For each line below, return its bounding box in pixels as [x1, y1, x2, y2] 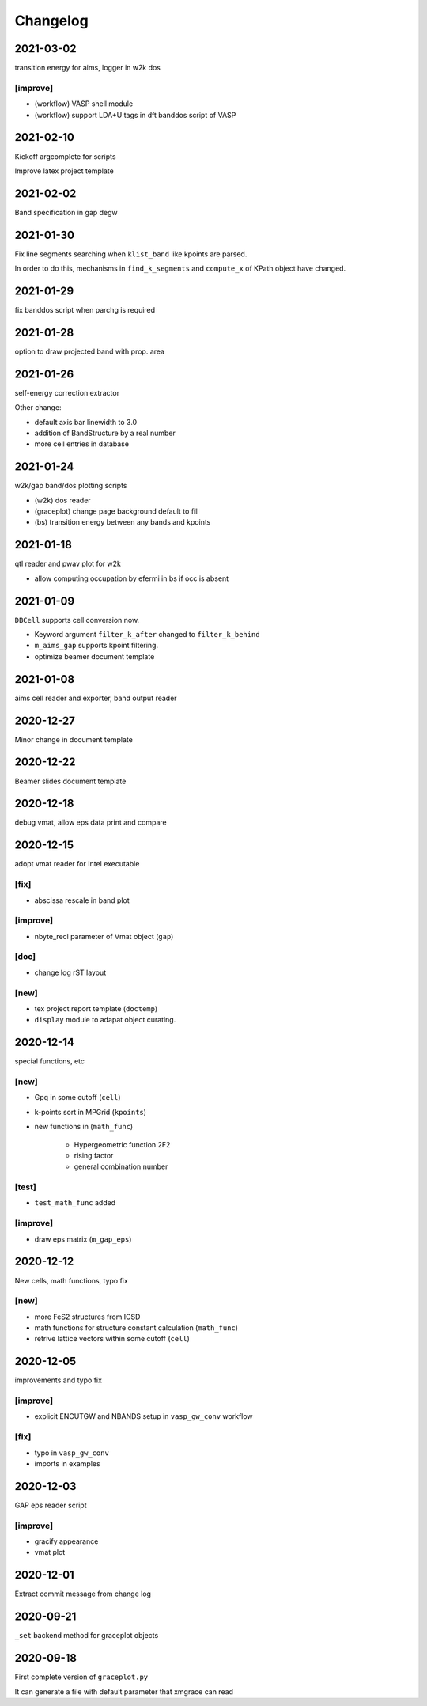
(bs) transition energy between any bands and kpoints [34, 517, 211, 527]
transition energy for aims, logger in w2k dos [14, 63, 161, 73]
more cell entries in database [34, 439, 130, 449]
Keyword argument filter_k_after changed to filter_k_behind [34, 630, 260, 639]
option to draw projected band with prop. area [14, 347, 165, 356]
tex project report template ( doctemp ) [34, 1003, 158, 1013]
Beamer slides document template [14, 776, 127, 786]
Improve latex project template [14, 166, 114, 176]
